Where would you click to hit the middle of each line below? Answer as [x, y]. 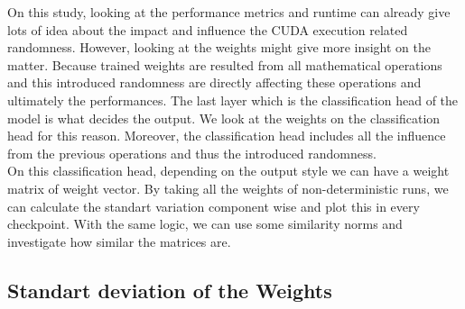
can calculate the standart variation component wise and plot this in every [214, 206]
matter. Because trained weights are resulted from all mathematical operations [225, 64]
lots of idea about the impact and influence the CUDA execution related [208, 29]
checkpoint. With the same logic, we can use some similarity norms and [205, 224]
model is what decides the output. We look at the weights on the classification [224, 118]
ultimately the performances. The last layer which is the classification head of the [233, 100]
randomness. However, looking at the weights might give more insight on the [219, 47]
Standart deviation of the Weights [170, 290]
